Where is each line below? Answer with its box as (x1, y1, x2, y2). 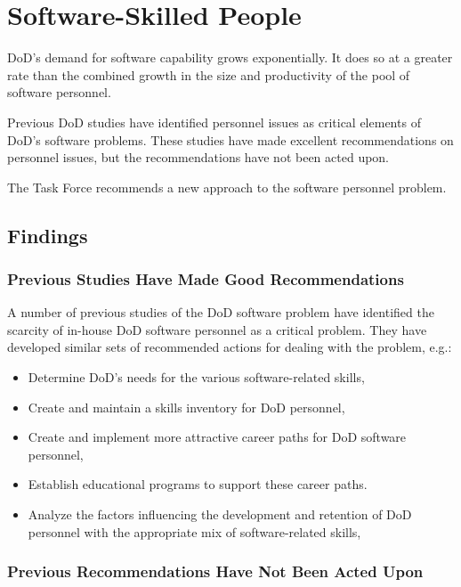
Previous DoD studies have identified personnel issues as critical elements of (7, 112, 421, 131)
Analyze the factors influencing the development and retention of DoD (28, 505, 412, 524)
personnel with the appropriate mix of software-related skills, (28, 522, 361, 541)
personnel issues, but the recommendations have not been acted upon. (7, 148, 390, 167)
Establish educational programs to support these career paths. (28, 475, 368, 493)
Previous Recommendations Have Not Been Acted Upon (7, 560, 424, 583)
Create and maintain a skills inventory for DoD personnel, (28, 397, 345, 416)
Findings (7, 221, 88, 249)
